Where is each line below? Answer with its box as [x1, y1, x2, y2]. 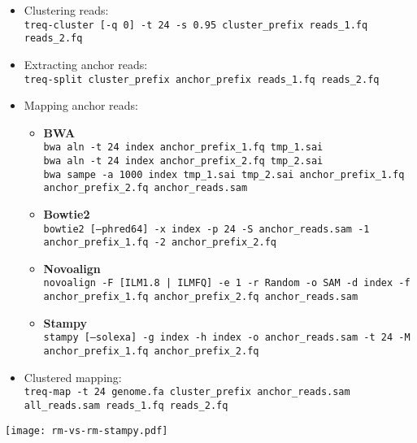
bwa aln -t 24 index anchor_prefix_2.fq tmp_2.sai [43, 155, 324, 167]
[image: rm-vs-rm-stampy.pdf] [5, 424, 168, 436]
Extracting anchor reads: [24, 55, 148, 72]
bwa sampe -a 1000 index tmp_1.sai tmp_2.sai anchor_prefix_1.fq [43, 168, 405, 180]
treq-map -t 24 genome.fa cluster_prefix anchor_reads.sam [24, 386, 350, 398]
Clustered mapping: [24, 368, 122, 385]
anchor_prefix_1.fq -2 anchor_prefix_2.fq [43, 237, 276, 249]
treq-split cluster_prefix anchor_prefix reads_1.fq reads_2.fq [24, 73, 380, 85]
